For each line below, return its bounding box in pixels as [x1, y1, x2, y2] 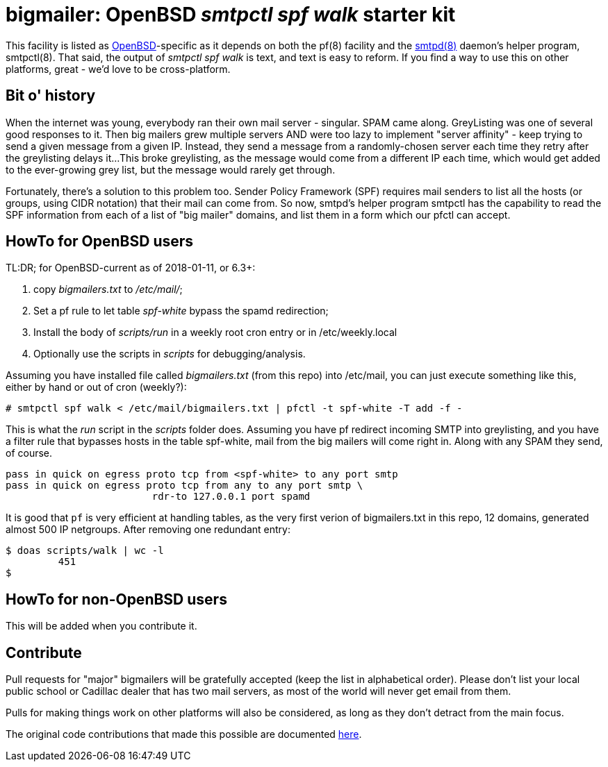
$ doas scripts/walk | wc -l [6, 545, 164, 557]
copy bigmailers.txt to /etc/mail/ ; [33, 283, 183, 296]
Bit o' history [6, 87, 96, 105]
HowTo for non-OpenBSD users [6, 590, 227, 608]
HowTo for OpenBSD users [6, 233, 194, 251]
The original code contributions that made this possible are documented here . [6, 728, 362, 741]
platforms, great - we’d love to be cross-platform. [6, 62, 231, 75]
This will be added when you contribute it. [6, 620, 197, 632]
